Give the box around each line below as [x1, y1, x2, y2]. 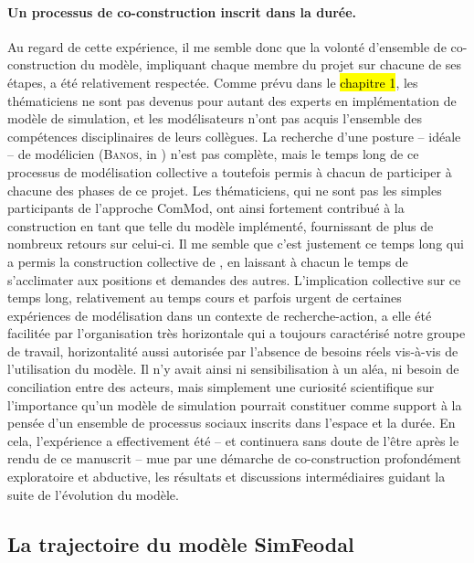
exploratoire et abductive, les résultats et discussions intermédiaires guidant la [7, 467, 446, 486]
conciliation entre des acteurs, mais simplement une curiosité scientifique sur [7, 377, 435, 397]
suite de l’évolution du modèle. [7, 484, 179, 504]
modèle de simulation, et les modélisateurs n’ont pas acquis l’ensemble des [7, 109, 423, 128]
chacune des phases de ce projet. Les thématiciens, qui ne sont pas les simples [7, 180, 442, 199]
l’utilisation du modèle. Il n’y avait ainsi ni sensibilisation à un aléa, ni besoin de [7, 359, 459, 378]
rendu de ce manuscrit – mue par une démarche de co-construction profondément [7, 449, 461, 468]
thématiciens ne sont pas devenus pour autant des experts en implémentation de [7, 90, 457, 110]
